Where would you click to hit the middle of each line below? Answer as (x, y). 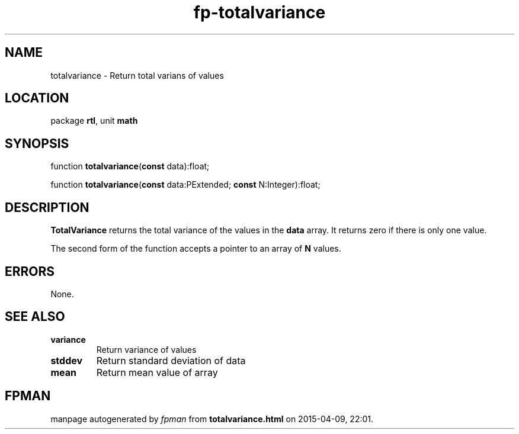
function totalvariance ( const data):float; (130, 166)
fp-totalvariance (259, 12)
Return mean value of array (157, 372)
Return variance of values (146, 349)
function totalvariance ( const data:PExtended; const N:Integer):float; (185, 185)
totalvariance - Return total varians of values (137, 75)
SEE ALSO (35, 317)
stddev (67, 360)
